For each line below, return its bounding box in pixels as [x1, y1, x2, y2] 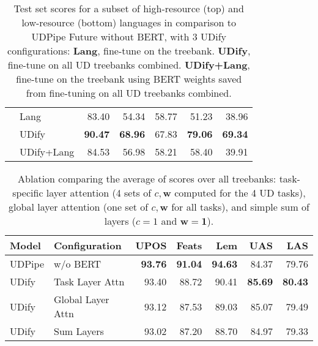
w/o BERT [54, 257, 102, 271]
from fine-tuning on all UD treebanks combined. [26, 86, 232, 100]
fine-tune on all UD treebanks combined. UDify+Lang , [7, 58, 250, 72]
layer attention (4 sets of [46, 186, 152, 200]
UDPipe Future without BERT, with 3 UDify [31, 29, 226, 43]
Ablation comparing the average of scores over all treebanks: [18, 171, 276, 186]
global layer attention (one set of [9, 200, 149, 214]
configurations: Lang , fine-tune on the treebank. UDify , [7, 43, 251, 58]
